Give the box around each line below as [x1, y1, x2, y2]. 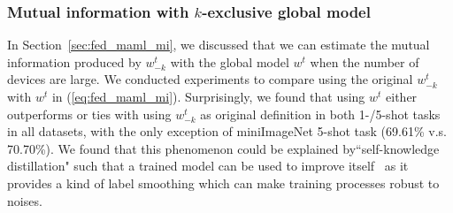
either [386, 87, 418, 105]
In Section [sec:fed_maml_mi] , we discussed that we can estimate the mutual [7, 35, 430, 54]
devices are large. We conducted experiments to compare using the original [7, 70, 413, 88]
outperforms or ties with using [7, 104, 172, 123]
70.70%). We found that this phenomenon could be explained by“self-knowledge [7, 139, 440, 157]
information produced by [7, 52, 142, 71]
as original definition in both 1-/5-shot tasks [200, 104, 441, 123]
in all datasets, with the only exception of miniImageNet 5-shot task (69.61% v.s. [7, 122, 447, 141]
